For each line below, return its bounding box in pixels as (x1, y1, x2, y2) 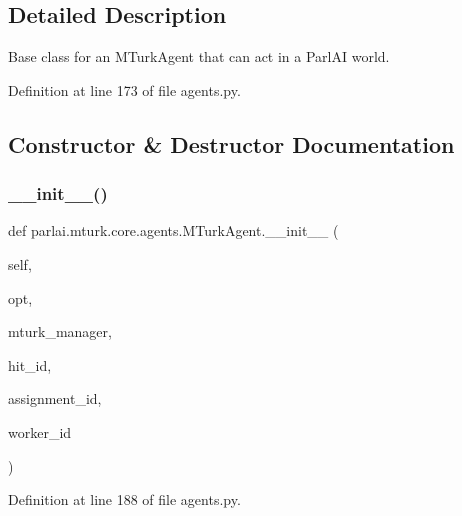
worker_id (8, 421, 72, 442)
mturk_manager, (8, 321, 112, 342)
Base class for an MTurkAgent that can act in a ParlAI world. (8, 46, 390, 67)
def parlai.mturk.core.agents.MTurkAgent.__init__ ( (8, 220, 339, 241)
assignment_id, (8, 388, 102, 409)
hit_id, (8, 354, 52, 375)
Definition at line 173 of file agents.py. (8, 79, 241, 100)
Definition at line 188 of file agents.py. (8, 489, 241, 510)
